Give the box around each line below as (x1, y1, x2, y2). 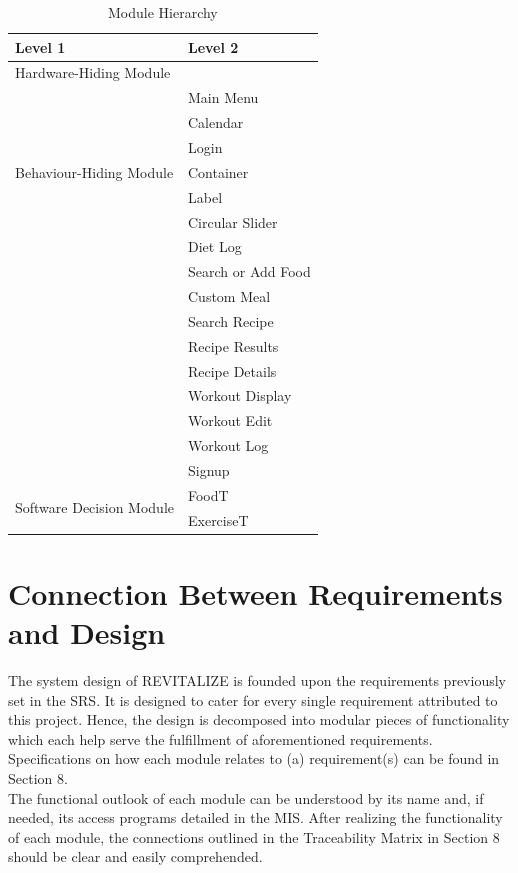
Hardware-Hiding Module (15, 62, 171, 83)
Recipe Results (187, 335, 279, 356)
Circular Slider (187, 211, 278, 232)
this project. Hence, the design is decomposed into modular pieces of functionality (8, 709, 510, 730)
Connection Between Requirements (8, 572, 503, 613)
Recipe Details (187, 360, 277, 381)
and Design (8, 612, 166, 653)
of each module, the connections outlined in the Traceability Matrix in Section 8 (8, 826, 500, 847)
